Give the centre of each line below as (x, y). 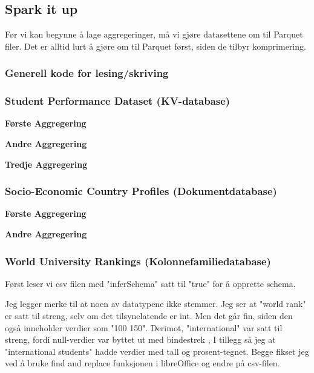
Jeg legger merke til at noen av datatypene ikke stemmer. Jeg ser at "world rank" (155, 304)
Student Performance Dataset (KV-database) (118, 101)
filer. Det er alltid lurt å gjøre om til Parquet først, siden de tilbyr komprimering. (155, 46)
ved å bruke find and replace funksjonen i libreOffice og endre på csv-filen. (142, 363)
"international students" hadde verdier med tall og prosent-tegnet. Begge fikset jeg (157, 351)
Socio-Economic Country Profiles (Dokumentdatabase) (141, 191)
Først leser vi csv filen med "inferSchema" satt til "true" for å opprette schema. (150, 283)
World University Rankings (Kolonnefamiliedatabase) (138, 261)
